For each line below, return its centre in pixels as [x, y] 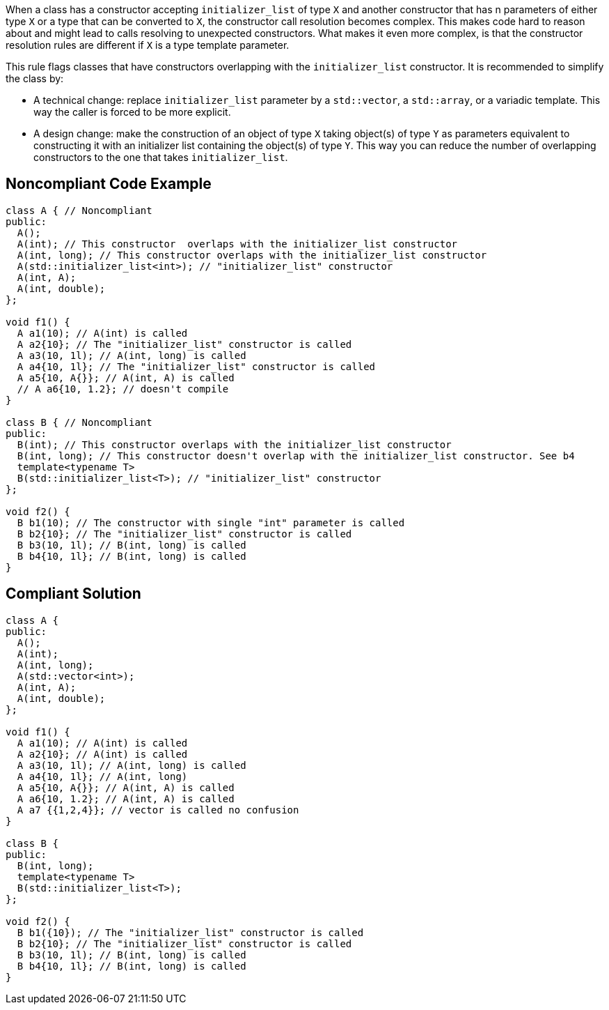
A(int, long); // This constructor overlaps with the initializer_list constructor [252, 255]
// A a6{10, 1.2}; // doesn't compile [123, 389]
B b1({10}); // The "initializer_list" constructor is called [190, 932]
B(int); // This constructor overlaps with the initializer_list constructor [234, 444]
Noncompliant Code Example [109, 184]
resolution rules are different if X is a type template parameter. [148, 45]
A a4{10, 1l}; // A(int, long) [102, 776]
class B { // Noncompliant [79, 422]
